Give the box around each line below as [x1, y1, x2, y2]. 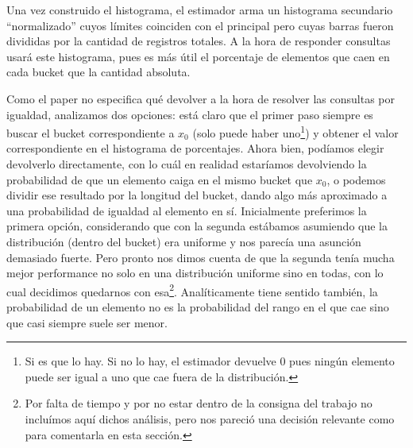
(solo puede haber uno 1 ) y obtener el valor [192, 122, 399, 141]
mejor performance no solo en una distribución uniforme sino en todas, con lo [6, 265, 384, 281]
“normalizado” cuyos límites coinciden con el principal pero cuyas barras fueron [6, 17, 394, 33]
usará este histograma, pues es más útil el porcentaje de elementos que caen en [6, 48, 390, 64]
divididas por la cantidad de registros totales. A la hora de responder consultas [6, 33, 391, 49]
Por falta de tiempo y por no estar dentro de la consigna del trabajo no [25, 395, 372, 411]
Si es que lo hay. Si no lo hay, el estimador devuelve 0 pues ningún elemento [25, 353, 395, 369]
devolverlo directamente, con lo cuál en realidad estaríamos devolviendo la [6, 156, 367, 172]
